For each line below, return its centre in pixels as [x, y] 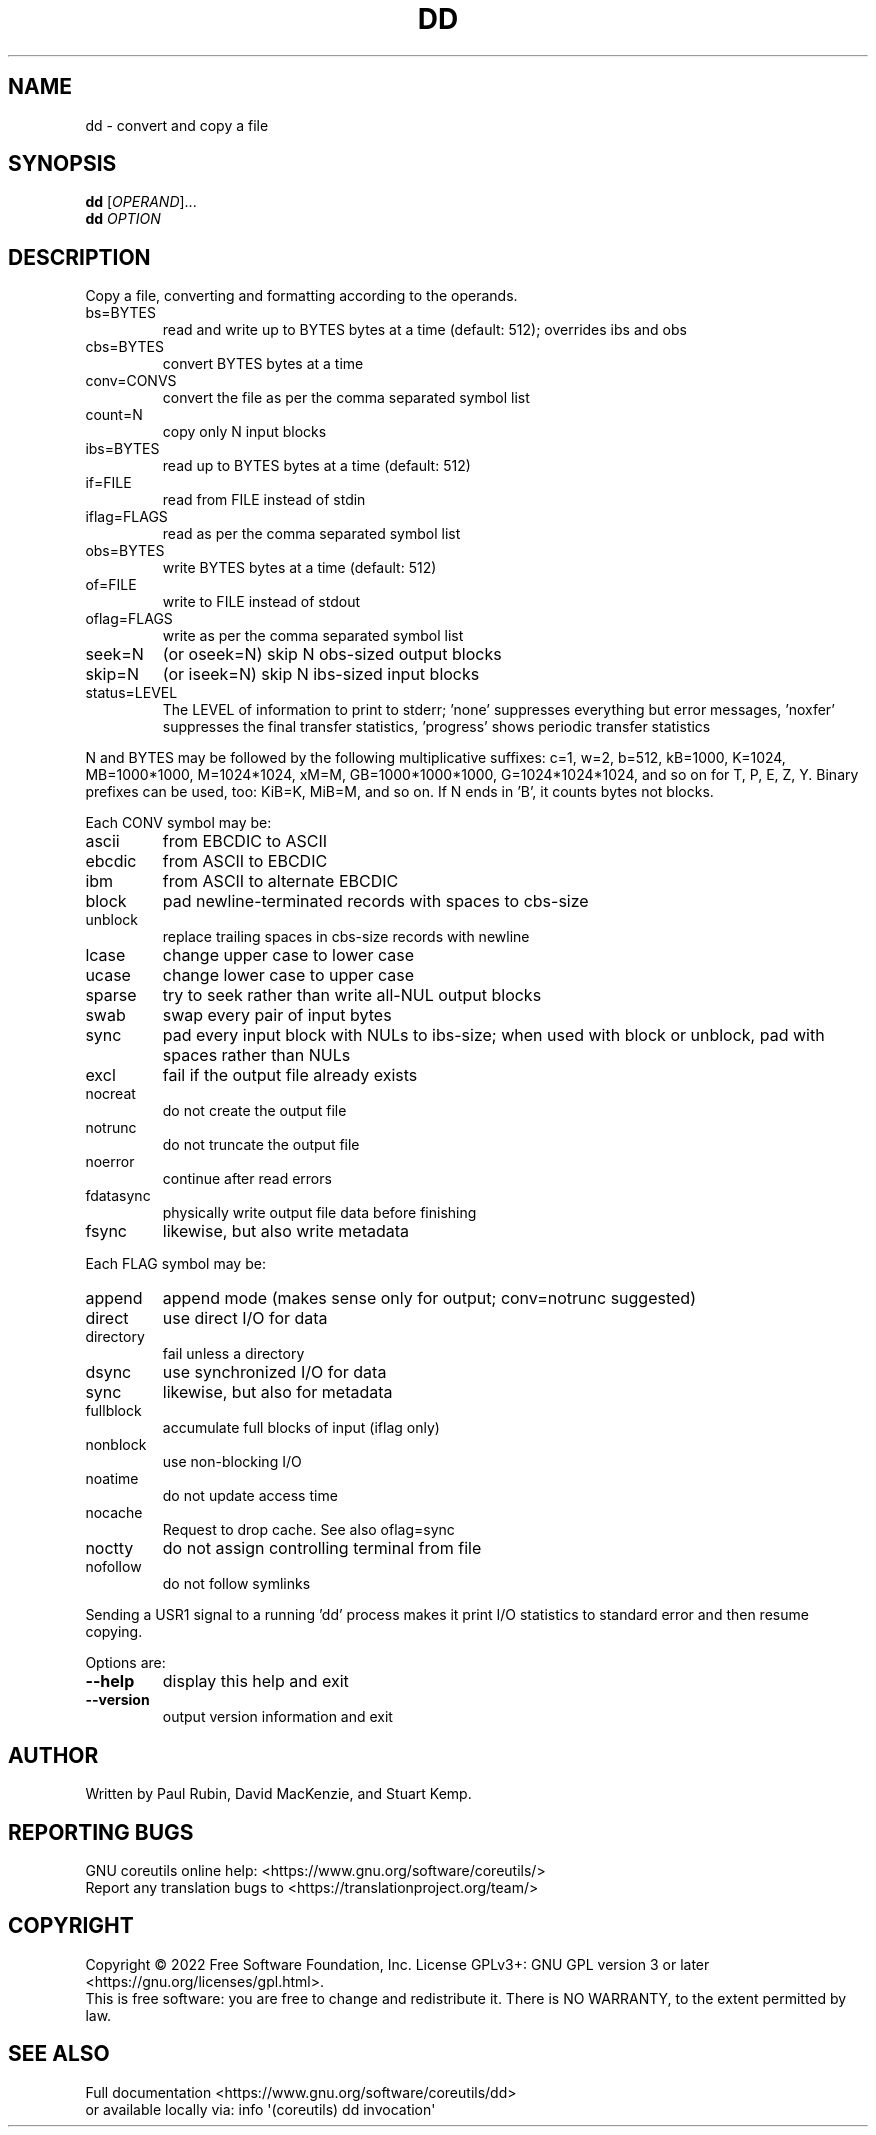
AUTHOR [53, 1755]
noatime [112, 1479]
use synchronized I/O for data [274, 1372]
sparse [111, 995]
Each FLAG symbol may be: [175, 1264]
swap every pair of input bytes [277, 1015]
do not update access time [250, 1496]
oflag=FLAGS [129, 619]
